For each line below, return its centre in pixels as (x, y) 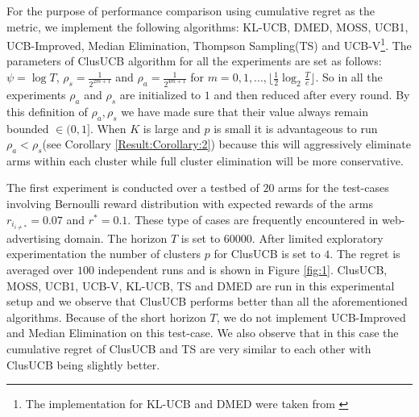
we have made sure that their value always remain (245, 111)
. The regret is (365, 254)
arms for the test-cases (334, 188)
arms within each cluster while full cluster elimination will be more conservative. (205, 160)
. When (108, 128)
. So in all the (349, 77)
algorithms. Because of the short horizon (106, 317)
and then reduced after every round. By (312, 94)
